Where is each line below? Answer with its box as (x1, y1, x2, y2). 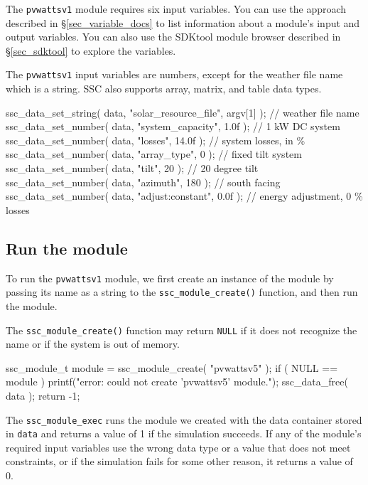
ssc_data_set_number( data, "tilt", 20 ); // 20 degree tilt (6, 161, 259, 176)
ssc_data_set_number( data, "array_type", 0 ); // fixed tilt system (6, 146, 302, 161)
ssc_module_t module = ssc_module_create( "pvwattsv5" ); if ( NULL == (6, 360, 338, 375)
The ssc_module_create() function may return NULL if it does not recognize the (6, 322, 357, 337)
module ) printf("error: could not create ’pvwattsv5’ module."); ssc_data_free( (6, 374, 348, 389)
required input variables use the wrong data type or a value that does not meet (6, 439, 351, 454)
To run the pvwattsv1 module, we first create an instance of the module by (6, 270, 334, 285)
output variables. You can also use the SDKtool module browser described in (6, 29, 341, 44)
